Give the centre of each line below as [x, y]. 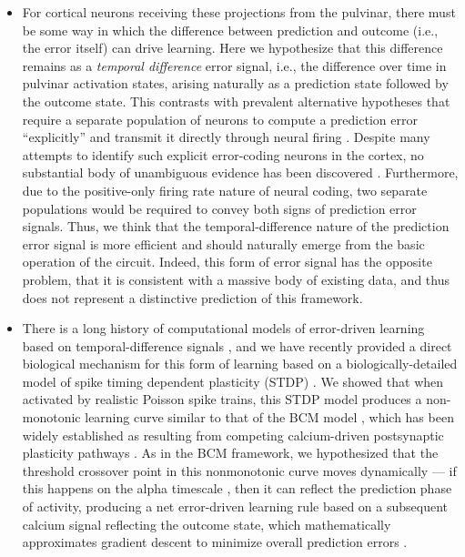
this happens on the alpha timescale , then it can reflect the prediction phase [237, 488]
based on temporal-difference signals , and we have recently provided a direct [237, 345]
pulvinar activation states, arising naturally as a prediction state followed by [235, 83]
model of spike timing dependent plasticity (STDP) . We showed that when [233, 381]
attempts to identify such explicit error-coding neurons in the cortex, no [223, 154]
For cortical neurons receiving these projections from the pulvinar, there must [239, 12]
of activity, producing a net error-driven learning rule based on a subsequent [235, 506]
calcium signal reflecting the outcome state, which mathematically [207, 524]
